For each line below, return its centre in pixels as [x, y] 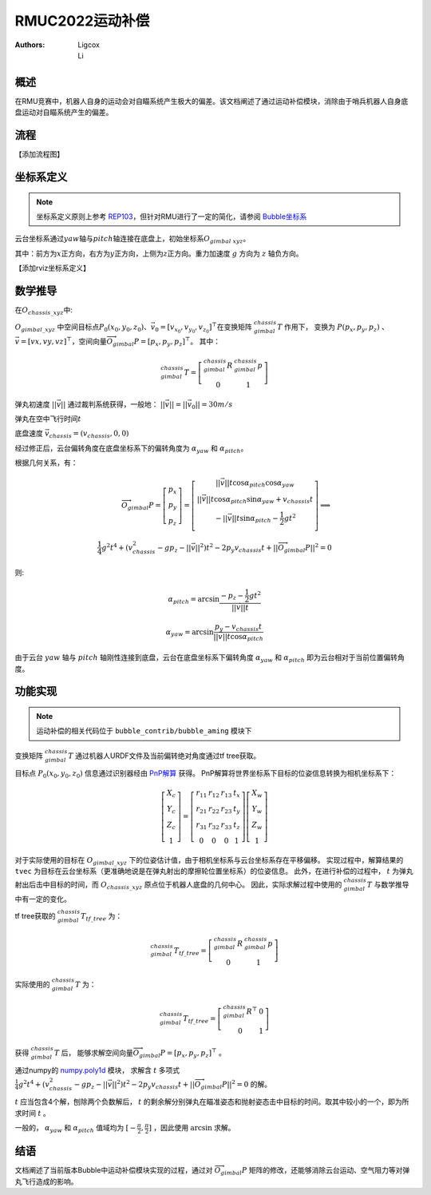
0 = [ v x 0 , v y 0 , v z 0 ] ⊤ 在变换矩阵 [204, 328]
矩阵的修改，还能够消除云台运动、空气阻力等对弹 [329, 1170]
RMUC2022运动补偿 [82, 21]
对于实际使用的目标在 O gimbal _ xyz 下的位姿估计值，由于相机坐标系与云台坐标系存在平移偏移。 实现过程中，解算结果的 [209, 861]
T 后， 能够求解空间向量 [93, 1052]
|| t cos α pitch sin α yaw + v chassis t [260, 500]
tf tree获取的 [35, 916]
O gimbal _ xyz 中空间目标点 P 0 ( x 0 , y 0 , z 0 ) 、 [83, 328]
